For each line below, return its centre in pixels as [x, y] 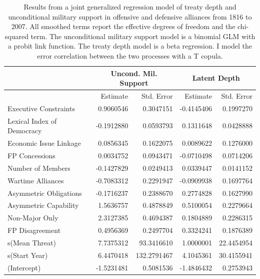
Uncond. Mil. [134, 73]
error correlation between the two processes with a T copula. [130, 55]
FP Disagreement [34, 230]
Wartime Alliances [36, 180]
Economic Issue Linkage [44, 143]
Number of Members [39, 168]
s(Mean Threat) [32, 242]
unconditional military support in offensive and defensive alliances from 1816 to [130, 16]
